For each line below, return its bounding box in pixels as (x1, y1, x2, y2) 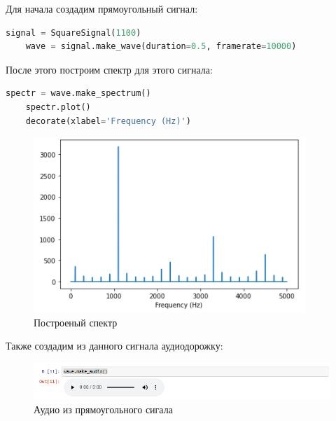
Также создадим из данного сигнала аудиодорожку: (6, 338, 223, 353)
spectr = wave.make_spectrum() (6, 88, 151, 99)
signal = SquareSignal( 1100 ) (6, 27, 141, 38)
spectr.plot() (25, 102, 91, 112)
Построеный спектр (34, 315, 118, 329)
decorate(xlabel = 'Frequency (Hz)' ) (25, 116, 191, 126)
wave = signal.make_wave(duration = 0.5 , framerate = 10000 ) (25, 41, 297, 52)
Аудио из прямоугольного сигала (34, 401, 173, 416)
